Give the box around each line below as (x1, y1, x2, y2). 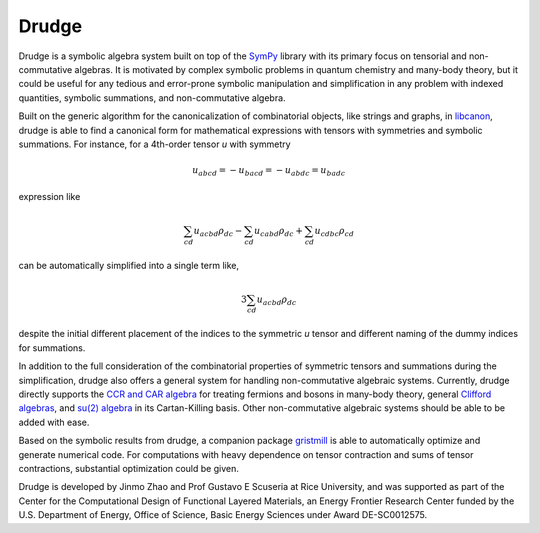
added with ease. (18, 416, 90, 428)
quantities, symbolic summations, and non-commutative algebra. (18, 91, 286, 104)
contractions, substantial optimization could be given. (18, 462, 239, 474)
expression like (18, 190, 81, 202)
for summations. (18, 341, 86, 354)
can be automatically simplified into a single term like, (18, 259, 240, 271)
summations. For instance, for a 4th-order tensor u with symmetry (18, 138, 291, 150)
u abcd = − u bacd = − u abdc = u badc (191, 165, 346, 178)
